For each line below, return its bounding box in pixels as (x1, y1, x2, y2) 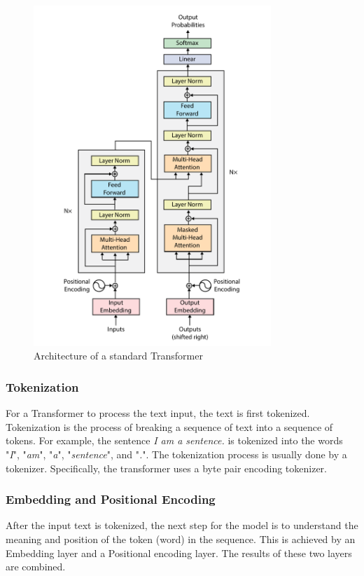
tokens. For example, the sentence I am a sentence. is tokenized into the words (6, 433, 343, 448)
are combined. (6, 559, 66, 574)
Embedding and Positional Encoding (6, 491, 216, 508)
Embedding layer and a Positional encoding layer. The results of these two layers (6, 545, 352, 560)
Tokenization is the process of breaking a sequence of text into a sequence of (6, 419, 333, 434)
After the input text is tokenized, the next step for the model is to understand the (6, 518, 358, 533)
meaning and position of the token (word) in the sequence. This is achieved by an (6, 531, 356, 546)
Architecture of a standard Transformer (34, 348, 203, 363)
